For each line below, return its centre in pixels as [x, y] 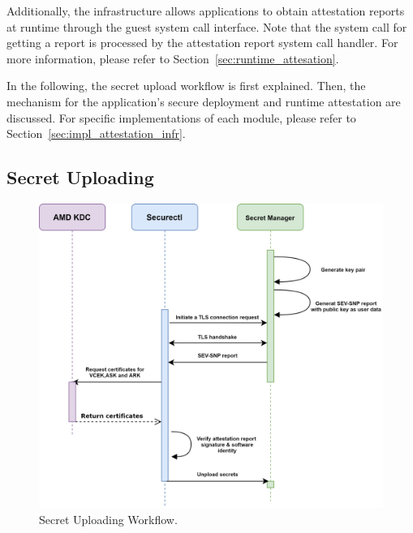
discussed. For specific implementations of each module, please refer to [181, 117]
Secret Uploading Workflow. [108, 519]
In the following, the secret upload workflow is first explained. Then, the [186, 86]
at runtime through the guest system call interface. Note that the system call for [207, 26]
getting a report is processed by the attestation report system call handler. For [202, 43]
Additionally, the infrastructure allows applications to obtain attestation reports [206, 11]
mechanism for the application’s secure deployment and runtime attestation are [204, 101]
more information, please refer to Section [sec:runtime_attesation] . [173, 58]
